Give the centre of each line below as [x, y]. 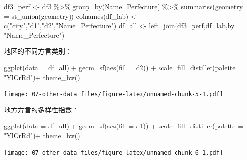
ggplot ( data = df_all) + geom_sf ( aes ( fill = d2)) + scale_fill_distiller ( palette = [124, 67]
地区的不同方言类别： [38, 51]
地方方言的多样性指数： [41, 109]
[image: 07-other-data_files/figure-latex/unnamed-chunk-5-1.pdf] [114, 94]
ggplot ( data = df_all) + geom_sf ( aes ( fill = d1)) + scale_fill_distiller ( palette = [124, 126]
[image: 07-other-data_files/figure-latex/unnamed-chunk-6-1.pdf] [114, 152]
